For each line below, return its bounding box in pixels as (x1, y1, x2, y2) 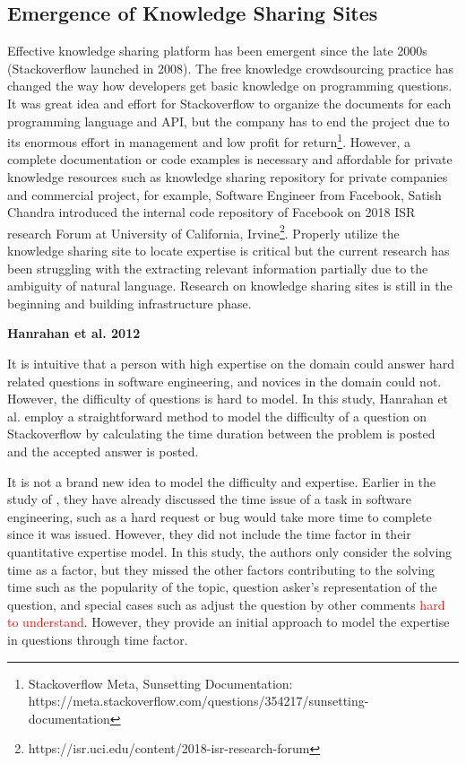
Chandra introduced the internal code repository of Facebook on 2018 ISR (7, 203, 416, 221)
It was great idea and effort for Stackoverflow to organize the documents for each (7, 93, 452, 112)
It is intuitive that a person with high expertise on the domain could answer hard (7, 354, 455, 373)
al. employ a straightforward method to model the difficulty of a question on (7, 406, 427, 425)
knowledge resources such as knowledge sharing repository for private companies (7, 168, 448, 187)
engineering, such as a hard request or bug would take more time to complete (7, 507, 432, 525)
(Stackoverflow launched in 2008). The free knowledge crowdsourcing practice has (7, 58, 454, 77)
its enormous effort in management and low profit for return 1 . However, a (7, 130, 410, 151)
